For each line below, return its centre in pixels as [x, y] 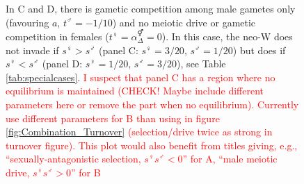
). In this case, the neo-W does [227, 36]
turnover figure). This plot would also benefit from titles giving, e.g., [152, 145]
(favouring [27, 22]
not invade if [32, 50]
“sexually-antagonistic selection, [73, 159]
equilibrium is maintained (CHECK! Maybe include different [135, 91]
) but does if [259, 50]
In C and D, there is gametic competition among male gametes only [151, 8]
